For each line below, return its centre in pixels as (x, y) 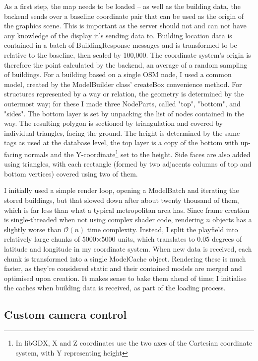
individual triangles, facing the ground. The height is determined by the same (122, 133)
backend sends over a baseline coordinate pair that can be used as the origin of (124, 16)
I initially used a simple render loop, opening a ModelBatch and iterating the (122, 190)
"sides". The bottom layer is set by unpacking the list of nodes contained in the (124, 113)
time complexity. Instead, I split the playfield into (162, 229)
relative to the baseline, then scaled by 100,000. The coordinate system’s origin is (128, 54)
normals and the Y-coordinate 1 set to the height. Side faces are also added (137, 153)
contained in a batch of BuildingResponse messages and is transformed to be (121, 45)
